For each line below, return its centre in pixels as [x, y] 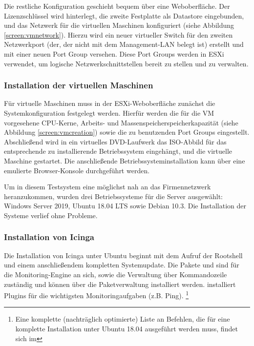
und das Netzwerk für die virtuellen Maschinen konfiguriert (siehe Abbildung [119, 25]
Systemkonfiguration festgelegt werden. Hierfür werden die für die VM [109, 112]
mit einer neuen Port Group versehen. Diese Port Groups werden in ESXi [114, 53]
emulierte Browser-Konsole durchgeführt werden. [77, 170]
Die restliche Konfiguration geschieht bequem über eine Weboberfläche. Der [117, 6]
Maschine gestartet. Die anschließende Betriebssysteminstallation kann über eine [125, 160]
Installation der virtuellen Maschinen [79, 85]
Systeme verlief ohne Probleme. [51, 215]
